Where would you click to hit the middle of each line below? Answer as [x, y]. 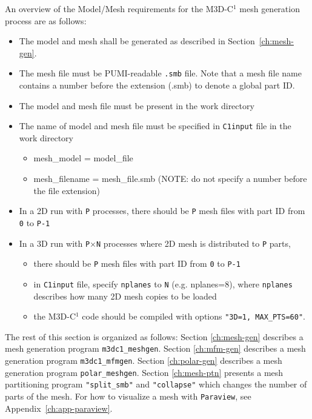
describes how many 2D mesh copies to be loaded [125, 296]
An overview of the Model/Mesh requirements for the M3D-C [119, 8]
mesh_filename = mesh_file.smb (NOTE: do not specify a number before [170, 179]
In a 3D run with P [55, 243]
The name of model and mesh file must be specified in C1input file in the [155, 126]
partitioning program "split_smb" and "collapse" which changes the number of [156, 384]
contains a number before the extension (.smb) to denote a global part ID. [157, 85]
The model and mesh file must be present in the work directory [137, 105]
